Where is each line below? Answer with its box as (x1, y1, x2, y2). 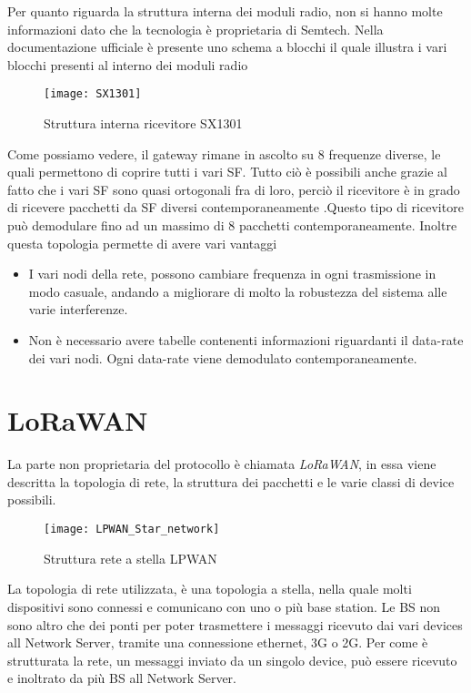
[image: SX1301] (44, 87, 142, 101)
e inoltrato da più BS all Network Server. (7, 668, 236, 688)
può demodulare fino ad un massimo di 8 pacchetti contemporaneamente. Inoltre (7, 216, 457, 234)
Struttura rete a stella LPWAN (44, 548, 217, 567)
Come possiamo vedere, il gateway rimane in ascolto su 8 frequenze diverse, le (7, 144, 441, 163)
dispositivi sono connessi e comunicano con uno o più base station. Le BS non (7, 596, 441, 616)
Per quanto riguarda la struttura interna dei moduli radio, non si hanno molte (7, 2, 443, 20)
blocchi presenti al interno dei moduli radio (7, 55, 248, 74)
